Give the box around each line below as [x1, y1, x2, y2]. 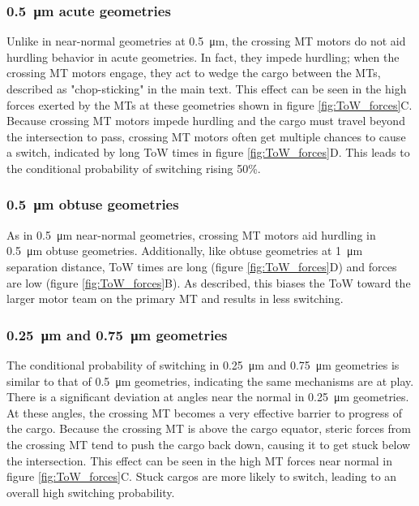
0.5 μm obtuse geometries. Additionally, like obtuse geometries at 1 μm [6, 242, 363, 259]
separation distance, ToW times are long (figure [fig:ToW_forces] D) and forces [6, 257, 397, 275]
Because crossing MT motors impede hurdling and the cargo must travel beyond [6, 112, 405, 129]
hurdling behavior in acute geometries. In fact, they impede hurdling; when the [6, 48, 400, 65]
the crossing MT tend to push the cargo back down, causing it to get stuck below [6, 435, 411, 452]
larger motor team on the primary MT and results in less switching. [6, 290, 344, 307]
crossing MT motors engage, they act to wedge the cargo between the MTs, [6, 64, 381, 81]
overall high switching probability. [6, 483, 175, 500]
